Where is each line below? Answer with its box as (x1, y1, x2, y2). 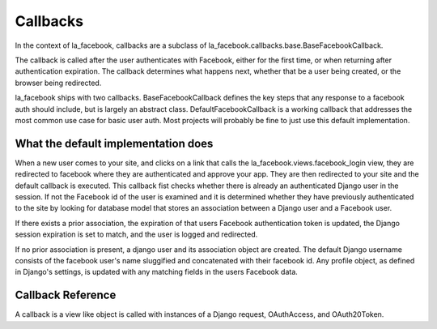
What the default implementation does (15, 136, 214, 150)
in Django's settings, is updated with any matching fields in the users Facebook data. (15, 267, 299, 277)
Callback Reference (15, 288, 117, 302)
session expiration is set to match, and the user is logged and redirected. (15, 229, 258, 239)
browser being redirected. (15, 78, 102, 88)
